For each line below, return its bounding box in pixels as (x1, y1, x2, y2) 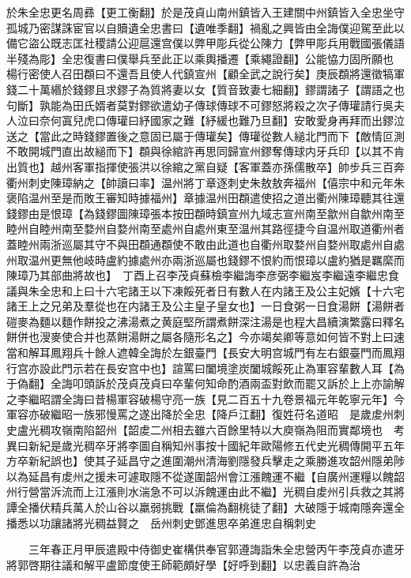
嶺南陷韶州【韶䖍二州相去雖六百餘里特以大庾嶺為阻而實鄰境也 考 (61, 422, 405, 438)
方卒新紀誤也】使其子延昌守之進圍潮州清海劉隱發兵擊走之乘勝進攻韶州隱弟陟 (6, 452, 405, 469)
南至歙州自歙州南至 (304, 205, 405, 221)
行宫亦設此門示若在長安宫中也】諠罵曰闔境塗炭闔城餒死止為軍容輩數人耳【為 (6, 359, 405, 376)
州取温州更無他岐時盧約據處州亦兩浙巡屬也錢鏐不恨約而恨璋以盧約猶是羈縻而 (6, 251, 405, 268)
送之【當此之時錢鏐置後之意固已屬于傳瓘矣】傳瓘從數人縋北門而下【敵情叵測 (6, 127, 405, 144)
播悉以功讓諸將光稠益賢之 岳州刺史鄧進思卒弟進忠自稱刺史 (6, 514, 316, 531)
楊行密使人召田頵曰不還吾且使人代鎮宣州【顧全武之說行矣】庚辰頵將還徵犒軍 (6, 66, 405, 82)
